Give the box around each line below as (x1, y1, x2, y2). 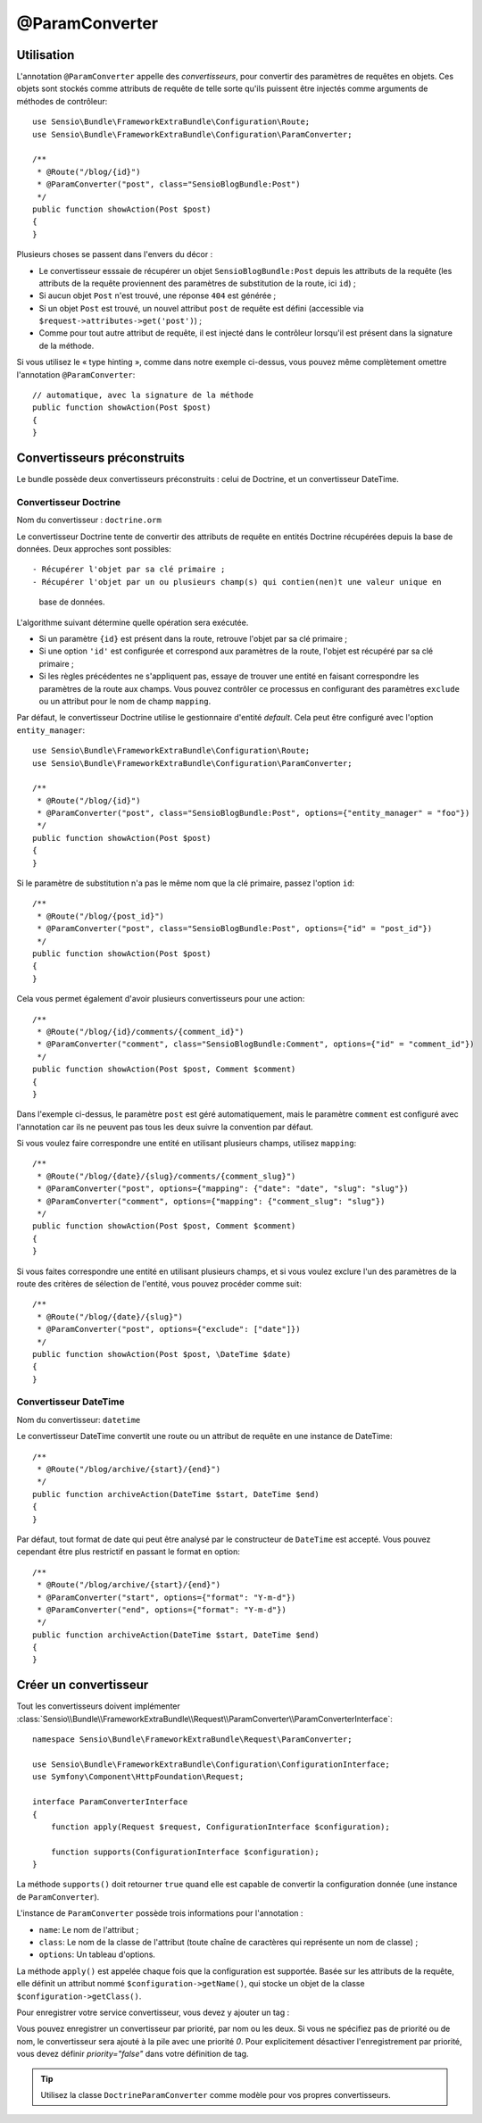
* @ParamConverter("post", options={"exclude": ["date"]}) (37, 1324, 301, 1335)
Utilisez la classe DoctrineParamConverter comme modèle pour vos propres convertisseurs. (40, 2089, 392, 2100)
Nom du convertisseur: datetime (16, 1414, 141, 1425)
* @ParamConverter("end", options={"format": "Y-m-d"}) (37, 1604, 287, 1615)
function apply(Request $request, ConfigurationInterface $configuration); (50, 1821, 390, 1832)
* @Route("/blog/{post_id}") (37, 911, 165, 921)
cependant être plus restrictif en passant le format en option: (16, 1546, 241, 1557)
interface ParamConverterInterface (32, 1797, 188, 1807)
